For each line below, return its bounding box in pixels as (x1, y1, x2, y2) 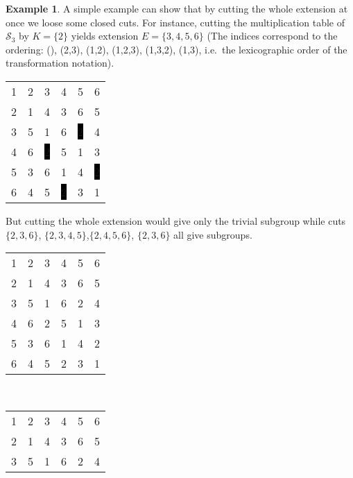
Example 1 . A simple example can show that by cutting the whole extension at (6, 1, 348, 15)
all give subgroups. (173, 227, 252, 241)
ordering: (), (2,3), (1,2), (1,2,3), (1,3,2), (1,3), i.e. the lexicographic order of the (6, 42, 347, 56)
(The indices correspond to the (207, 28, 338, 43)
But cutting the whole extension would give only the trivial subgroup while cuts (6, 213, 346, 228)
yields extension (71, 28, 139, 43)
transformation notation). (6, 56, 114, 70)
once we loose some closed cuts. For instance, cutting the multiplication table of (6, 15, 345, 29)
